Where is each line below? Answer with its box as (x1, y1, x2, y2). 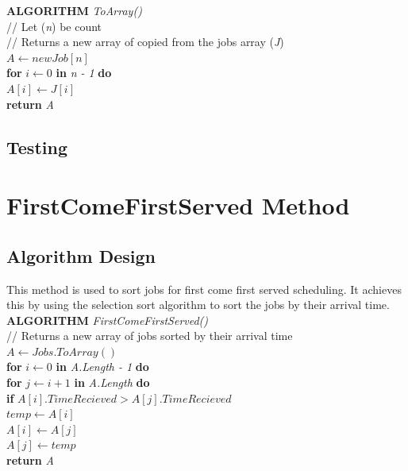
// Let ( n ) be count (6, 17, 102, 34)
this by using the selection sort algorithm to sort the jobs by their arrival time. (6, 296, 390, 313)
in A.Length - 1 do (56, 358, 149, 375)
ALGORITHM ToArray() (6, 2, 142, 18)
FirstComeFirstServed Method (6, 189, 350, 222)
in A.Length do (74, 374, 150, 391)
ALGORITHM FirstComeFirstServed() (6, 311, 209, 328)
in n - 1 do (56, 64, 112, 81)
